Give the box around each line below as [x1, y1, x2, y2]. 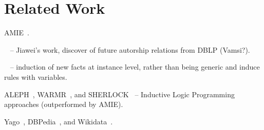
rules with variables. [4, 71, 67, 82]
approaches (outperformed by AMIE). [4, 99, 123, 110]
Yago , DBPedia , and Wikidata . [4, 116, 113, 126]
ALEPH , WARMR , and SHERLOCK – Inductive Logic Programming [4, 89, 235, 99]
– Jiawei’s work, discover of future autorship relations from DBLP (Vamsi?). [10, 44, 250, 55]
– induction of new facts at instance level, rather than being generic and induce [10, 61, 260, 72]
